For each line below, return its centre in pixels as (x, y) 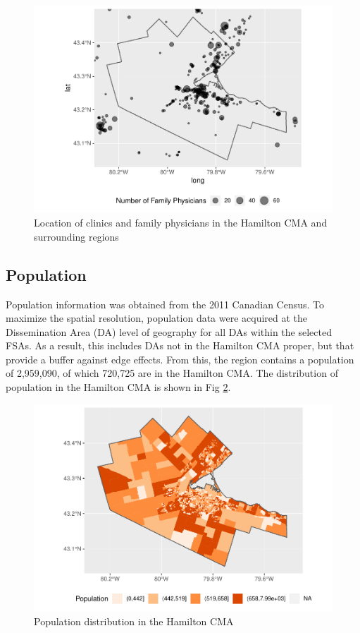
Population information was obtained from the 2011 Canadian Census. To (165, 304)
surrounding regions (76, 236)
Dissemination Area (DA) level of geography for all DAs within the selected (169, 331)
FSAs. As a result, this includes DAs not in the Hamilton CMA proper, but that (180, 345)
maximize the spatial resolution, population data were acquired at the (157, 318)
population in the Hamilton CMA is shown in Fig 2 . (118, 387)
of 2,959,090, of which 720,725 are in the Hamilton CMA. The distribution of (172, 373)
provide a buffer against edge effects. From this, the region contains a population (180, 359)
